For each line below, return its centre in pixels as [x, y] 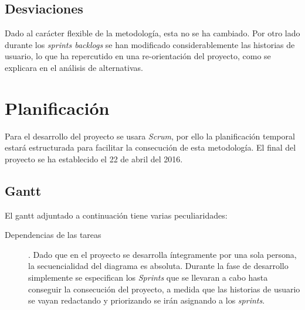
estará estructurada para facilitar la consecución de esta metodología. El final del [150, 147]
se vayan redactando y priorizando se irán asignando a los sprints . [147, 300]
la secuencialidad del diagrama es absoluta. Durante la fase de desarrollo [158, 266]
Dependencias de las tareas [53, 235]
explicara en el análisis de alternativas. [74, 67]
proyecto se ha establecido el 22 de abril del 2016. [94, 159]
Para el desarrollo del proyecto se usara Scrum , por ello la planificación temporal [150, 136]
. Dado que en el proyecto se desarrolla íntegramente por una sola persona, [162, 254]
